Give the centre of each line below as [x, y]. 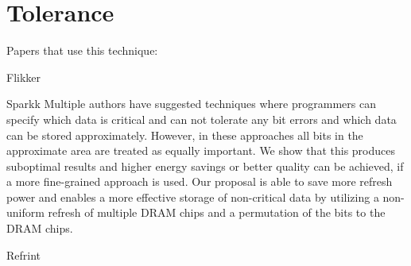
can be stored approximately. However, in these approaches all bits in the [185, 135]
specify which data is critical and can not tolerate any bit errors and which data [202, 119]
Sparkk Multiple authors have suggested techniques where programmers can [191, 104]
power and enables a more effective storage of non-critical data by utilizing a [193, 197]
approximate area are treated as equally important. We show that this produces [201, 150]
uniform [25, 212]
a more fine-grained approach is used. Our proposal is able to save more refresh [200, 181]
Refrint [24, 254]
